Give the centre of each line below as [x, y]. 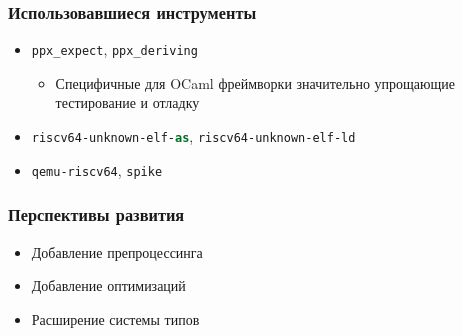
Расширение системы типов [115, 318]
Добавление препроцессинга [117, 251]
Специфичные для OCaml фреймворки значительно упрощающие [255, 82]
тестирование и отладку [127, 102]
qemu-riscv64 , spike [97, 169]
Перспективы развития [96, 214]
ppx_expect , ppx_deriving [114, 49]
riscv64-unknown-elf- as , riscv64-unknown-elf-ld [193, 136]
